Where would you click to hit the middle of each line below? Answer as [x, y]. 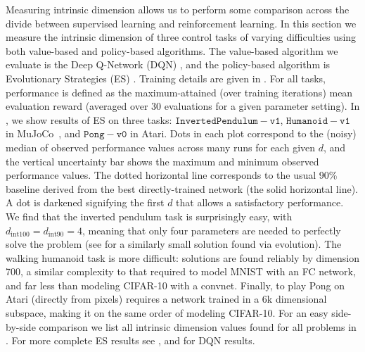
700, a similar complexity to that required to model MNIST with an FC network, [181, 271]
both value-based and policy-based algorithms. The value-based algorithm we [172, 50]
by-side [21, 326]
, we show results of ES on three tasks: [89, 119]
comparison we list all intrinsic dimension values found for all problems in [198, 326]
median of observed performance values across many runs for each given [161, 147]
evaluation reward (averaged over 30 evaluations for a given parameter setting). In [183, 106]
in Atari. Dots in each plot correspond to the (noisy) [243, 133]
